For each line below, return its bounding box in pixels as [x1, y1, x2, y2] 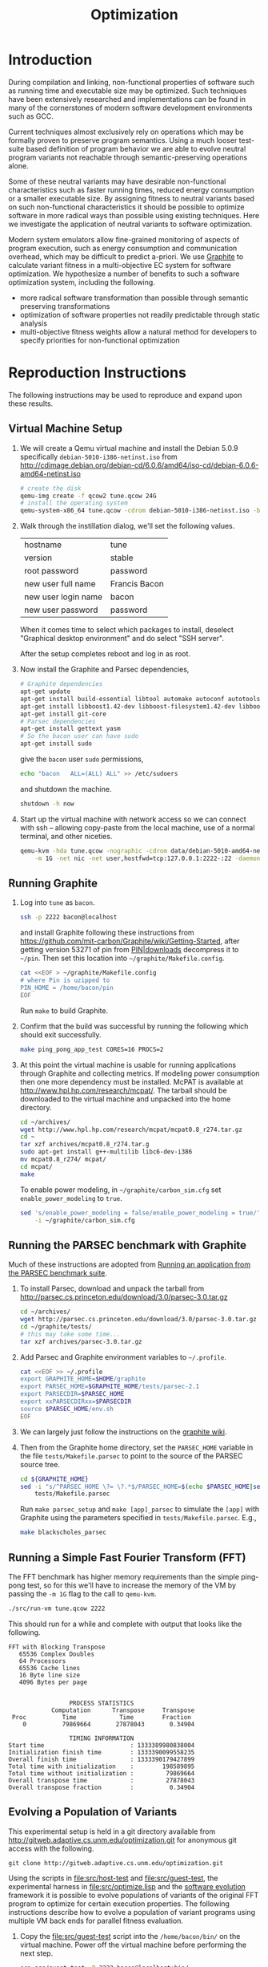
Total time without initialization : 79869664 [8, 1769, 195, 1778]
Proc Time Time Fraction [11, 1713, 192, 1722]
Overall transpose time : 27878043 [8, 1776, 195, 1784]
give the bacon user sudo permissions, [19, 754, 144, 764]
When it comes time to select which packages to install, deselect [19, 625, 234, 635]
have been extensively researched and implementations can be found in [8, 94, 246, 103]
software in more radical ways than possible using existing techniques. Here [8, 210, 260, 220]
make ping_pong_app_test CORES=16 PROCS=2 [19, 1045, 164, 1053]
